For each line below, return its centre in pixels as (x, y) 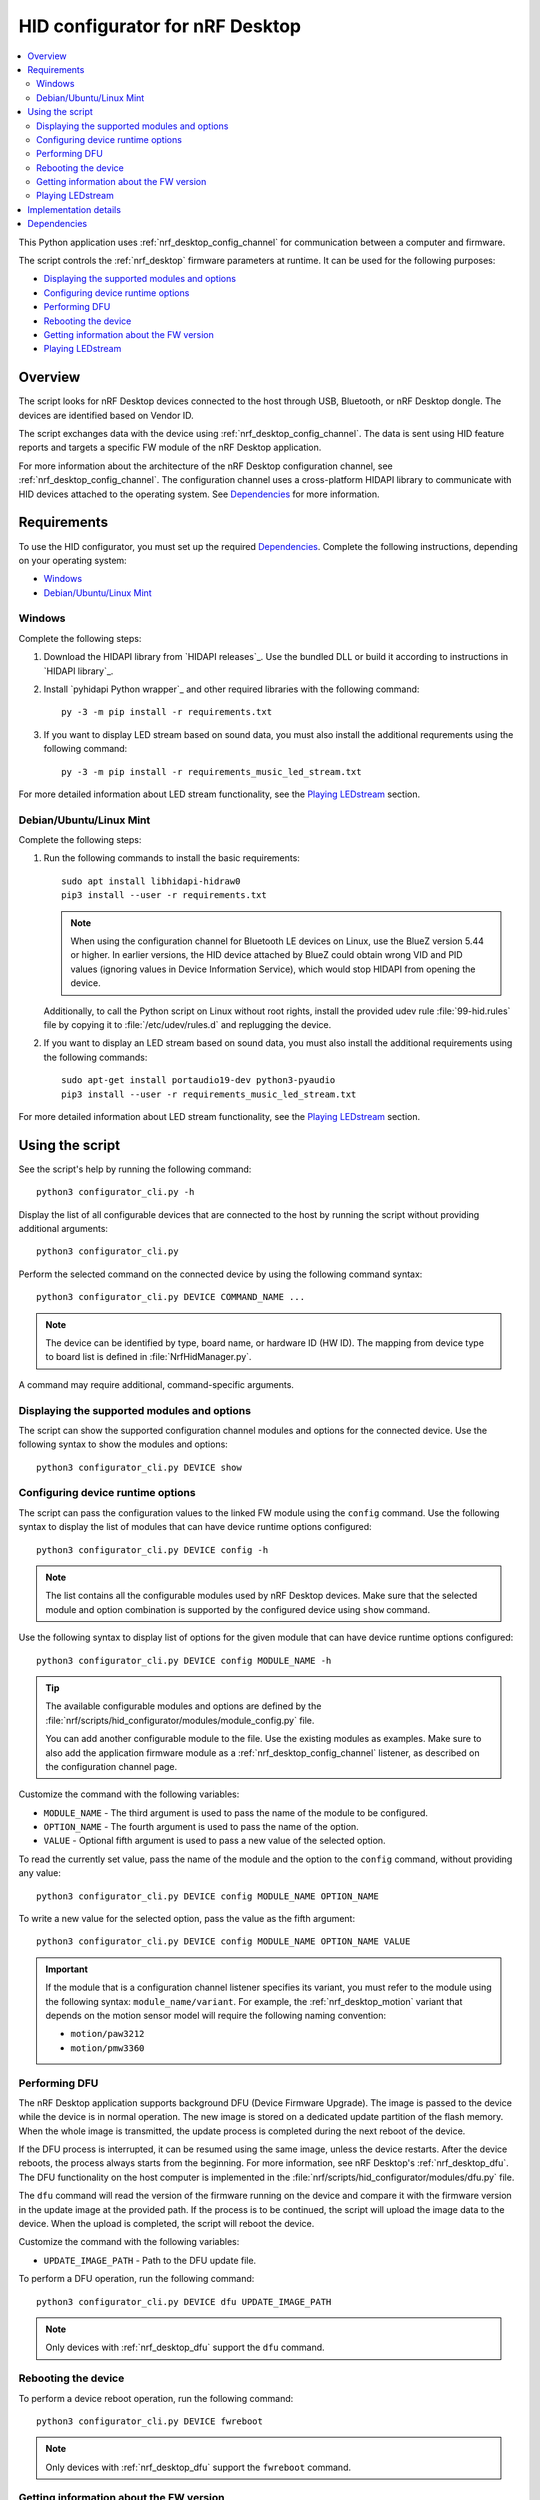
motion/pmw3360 (107, 2048)
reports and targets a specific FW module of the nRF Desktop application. (170, 447)
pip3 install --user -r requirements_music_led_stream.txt (209, 1094)
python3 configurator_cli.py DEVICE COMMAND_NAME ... (170, 1297)
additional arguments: (63, 1229)
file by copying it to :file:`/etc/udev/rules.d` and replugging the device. (187, 1024)
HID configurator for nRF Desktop (160, 26)
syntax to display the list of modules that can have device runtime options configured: (195, 1527)
